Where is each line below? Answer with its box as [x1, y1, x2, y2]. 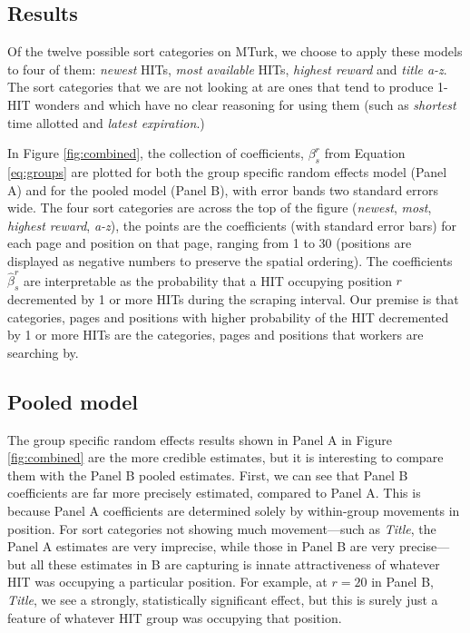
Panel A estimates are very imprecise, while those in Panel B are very [7, 537, 396, 556]
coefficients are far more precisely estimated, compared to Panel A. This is [7, 483, 421, 502]
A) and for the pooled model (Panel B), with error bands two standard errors [7, 180, 439, 199]
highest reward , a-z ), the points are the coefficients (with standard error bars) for [7, 215, 457, 234]
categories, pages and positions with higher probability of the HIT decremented [7, 307, 449, 326]
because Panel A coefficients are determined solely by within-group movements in [7, 501, 460, 519]
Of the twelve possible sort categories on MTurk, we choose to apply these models [7, 42, 463, 61]
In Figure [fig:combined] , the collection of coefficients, [7, 143, 304, 163]
